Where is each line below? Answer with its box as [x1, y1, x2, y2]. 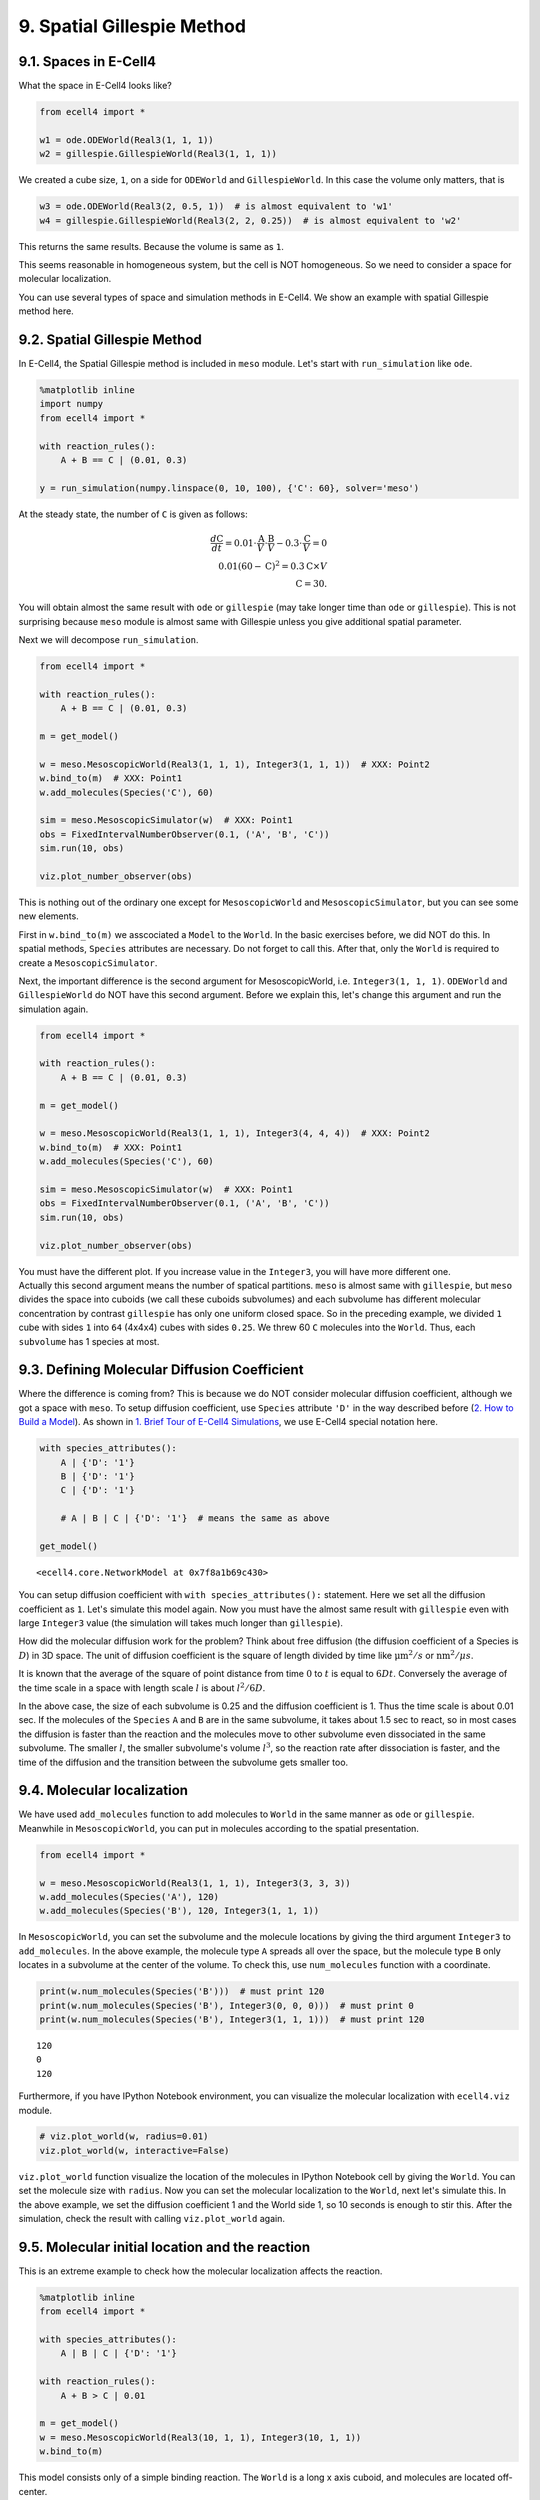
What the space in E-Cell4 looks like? [18, 80, 172, 92]
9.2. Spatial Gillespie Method [18, 331, 202, 348]
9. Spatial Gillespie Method [18, 15, 247, 37]
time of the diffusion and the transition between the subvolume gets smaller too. [18, 1756, 349, 1768]
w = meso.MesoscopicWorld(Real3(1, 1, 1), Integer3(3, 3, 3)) [39, 1877, 351, 1889]
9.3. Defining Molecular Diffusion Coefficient [18, 1361, 304, 1379]
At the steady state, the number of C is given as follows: [18, 508, 249, 520]
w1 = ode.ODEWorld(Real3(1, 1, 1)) [39, 134, 214, 145]
